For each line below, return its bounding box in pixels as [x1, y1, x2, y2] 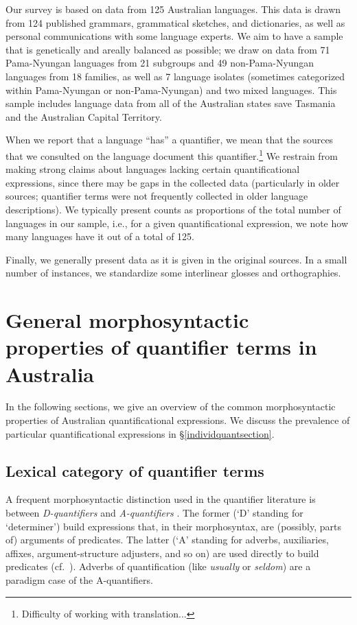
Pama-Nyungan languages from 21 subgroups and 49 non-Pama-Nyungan [5, 56, 314, 70]
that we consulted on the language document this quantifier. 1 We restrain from [5, 146, 338, 163]
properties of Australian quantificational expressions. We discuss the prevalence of [5, 413, 350, 427]
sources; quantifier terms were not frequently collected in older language [5, 189, 308, 203]
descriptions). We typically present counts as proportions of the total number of [5, 202, 341, 216]
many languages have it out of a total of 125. [5, 229, 195, 244]
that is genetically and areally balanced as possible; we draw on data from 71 [5, 42, 330, 56]
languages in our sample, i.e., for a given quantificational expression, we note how [5, 215, 348, 230]
